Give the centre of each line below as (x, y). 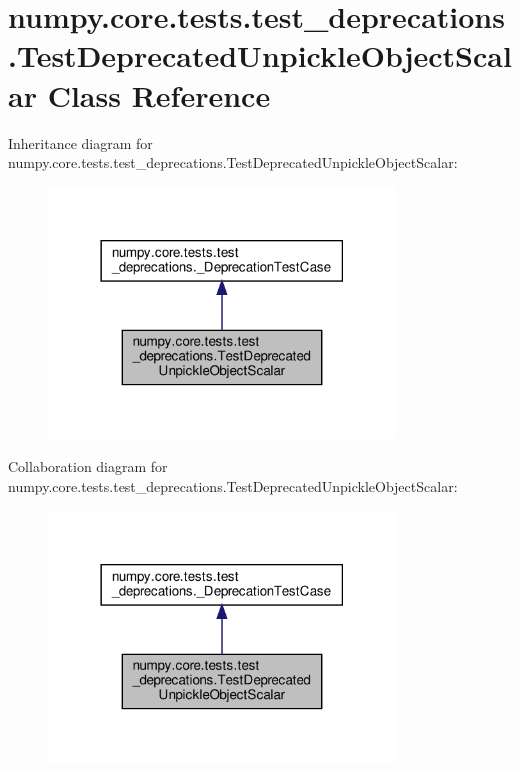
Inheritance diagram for (80, 142)
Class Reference (159, 94)
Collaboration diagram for (88, 466)
